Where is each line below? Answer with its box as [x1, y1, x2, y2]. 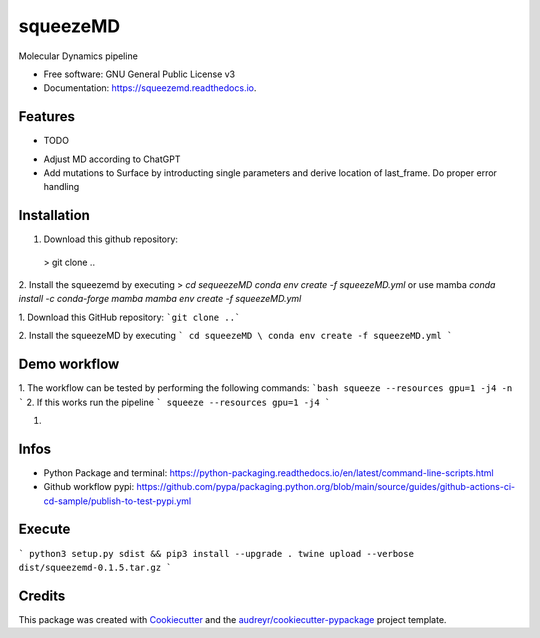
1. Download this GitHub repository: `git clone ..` [18, 311, 241, 323]
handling [43, 181, 80, 193]
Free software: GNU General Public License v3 [43, 68, 236, 80]
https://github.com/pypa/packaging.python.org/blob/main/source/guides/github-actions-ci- [136, 481, 515, 493]
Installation [18, 207, 90, 224]
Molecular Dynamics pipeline [18, 50, 139, 62]
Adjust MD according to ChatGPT [43, 153, 181, 165]
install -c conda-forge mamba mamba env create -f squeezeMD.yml [18, 293, 302, 305]
